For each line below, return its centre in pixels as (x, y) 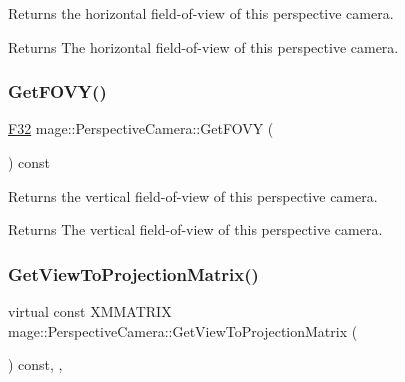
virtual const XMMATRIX (90, 311)
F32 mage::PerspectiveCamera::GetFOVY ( (141, 128)
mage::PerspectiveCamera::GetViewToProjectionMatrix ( (183, 330)
